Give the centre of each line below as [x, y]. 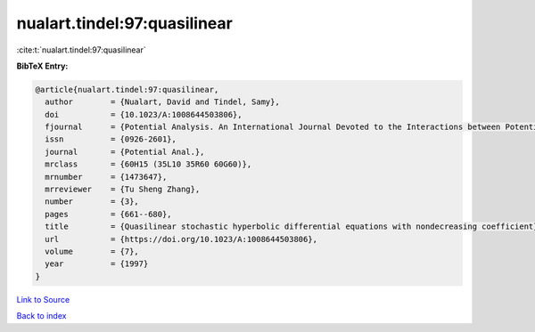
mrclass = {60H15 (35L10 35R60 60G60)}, [148, 164]
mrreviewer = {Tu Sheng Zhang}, [123, 190]
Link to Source [43, 299]
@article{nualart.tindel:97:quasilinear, [127, 89]
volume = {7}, [92, 251]
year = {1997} [97, 264]
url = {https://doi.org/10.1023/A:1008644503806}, [181, 239]
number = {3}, [92, 202]
